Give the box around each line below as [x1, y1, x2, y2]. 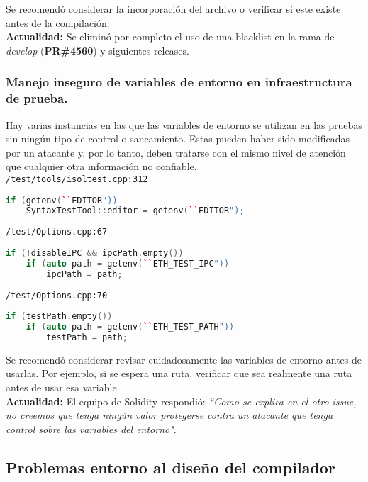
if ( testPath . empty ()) [6, 311, 113, 322]
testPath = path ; [46, 332, 128, 342]
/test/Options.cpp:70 [6, 290, 108, 301]
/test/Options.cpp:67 [6, 227, 108, 237]
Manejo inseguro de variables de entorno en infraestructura [6, 73, 352, 91]
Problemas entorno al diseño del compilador [6, 456, 335, 478]
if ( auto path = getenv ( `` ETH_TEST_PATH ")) [26, 322, 235, 332]
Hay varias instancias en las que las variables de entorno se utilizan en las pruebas [6, 117, 362, 132]
